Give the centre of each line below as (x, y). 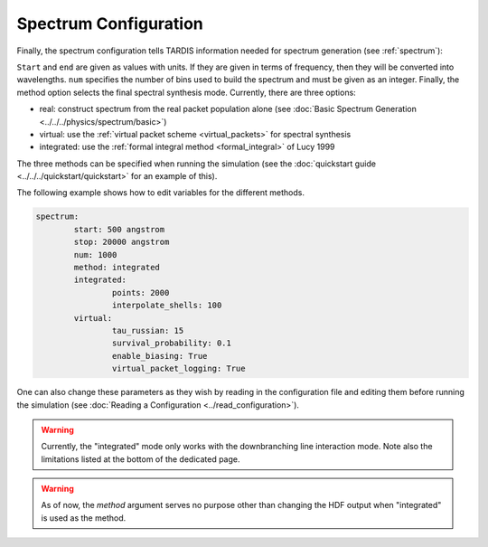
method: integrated (117, 267)
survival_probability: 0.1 (172, 343)
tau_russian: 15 (148, 330)
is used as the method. (84, 518)
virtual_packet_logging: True (178, 369)
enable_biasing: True (160, 356)
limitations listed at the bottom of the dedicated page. (141, 459)
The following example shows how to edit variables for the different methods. (160, 193)
